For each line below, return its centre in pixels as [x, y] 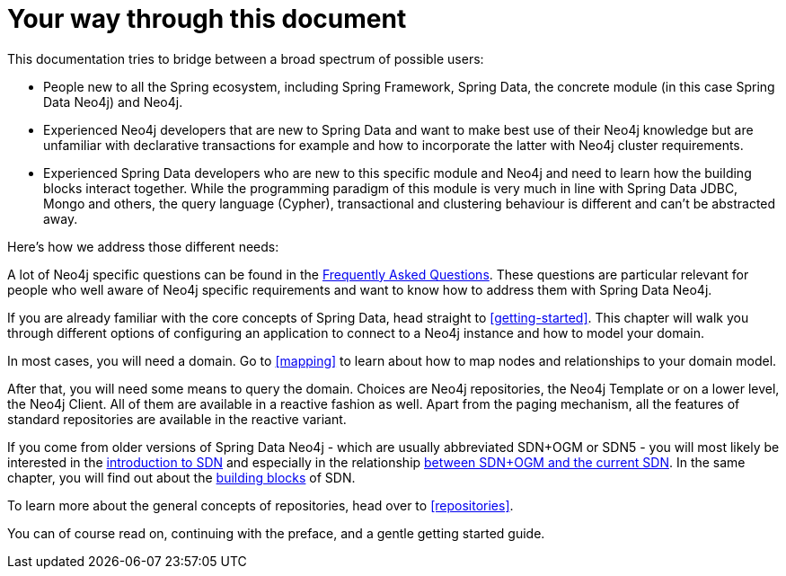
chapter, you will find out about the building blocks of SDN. [181, 477]
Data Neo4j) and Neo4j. [113, 102]
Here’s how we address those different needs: [143, 246]
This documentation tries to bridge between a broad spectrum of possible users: [246, 58]
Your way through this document [207, 19]
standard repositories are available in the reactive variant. [177, 419]
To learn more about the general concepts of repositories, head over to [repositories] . [261, 505]
